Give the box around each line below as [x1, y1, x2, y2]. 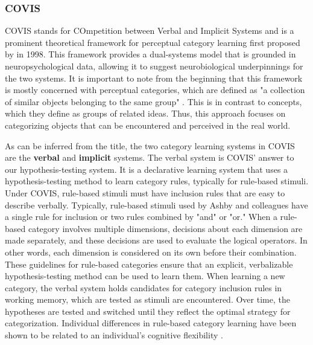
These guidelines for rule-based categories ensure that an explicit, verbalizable [5, 257, 293, 270]
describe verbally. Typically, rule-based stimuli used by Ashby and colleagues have [5, 198, 308, 211]
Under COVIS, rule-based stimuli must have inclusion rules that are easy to [5, 186, 285, 199]
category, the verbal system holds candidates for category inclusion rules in [5, 281, 282, 294]
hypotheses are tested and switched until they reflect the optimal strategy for [5, 305, 291, 317]
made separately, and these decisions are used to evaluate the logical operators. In [5, 234, 308, 247]
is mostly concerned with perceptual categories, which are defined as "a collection [5, 83, 305, 96]
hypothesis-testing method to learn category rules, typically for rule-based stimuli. [5, 175, 309, 187]
